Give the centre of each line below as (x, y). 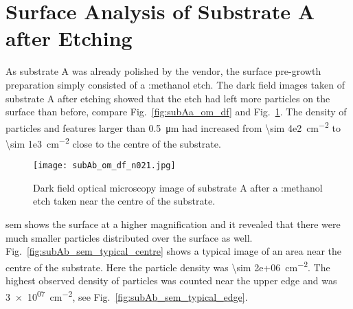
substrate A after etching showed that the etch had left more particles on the (168, 98)
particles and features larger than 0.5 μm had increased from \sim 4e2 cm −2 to (173, 126)
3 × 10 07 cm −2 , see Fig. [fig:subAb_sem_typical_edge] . (127, 295)
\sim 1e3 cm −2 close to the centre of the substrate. (113, 142)
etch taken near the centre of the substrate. (124, 201)
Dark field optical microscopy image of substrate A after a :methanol (178, 187)
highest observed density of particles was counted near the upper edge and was (171, 281)
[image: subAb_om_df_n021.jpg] (104, 166)
